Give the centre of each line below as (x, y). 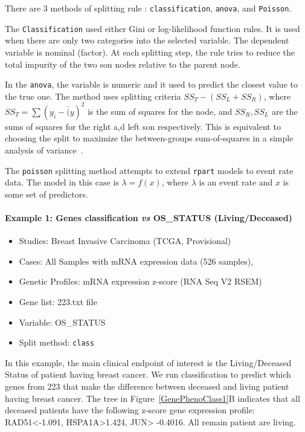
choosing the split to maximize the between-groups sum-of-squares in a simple (149, 138)
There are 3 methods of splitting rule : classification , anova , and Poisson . (148, 8)
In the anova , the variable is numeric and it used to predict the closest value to (151, 84)
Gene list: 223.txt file (58, 302)
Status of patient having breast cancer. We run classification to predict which (148, 374)
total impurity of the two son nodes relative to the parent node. (123, 64)
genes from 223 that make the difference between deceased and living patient (147, 386)
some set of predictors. (47, 194)
